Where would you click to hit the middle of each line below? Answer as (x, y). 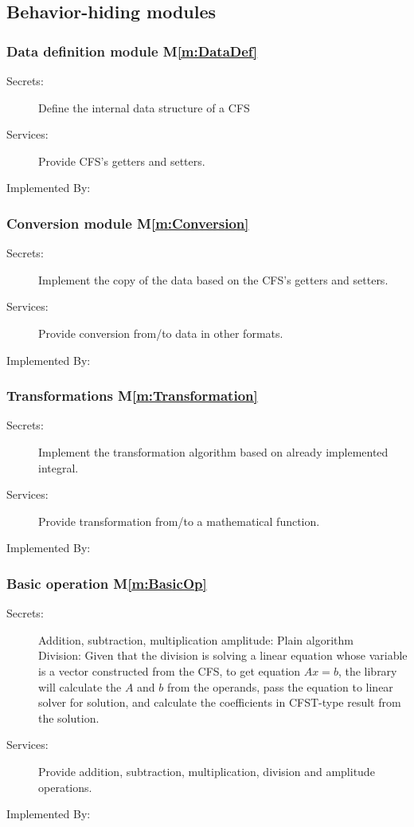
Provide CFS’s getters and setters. (122, 161)
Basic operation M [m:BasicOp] (107, 583)
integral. (59, 467)
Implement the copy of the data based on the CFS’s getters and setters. (213, 279)
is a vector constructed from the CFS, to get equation (170, 670)
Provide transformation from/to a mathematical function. (179, 521)
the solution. (69, 717)
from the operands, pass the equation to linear (280, 686)
